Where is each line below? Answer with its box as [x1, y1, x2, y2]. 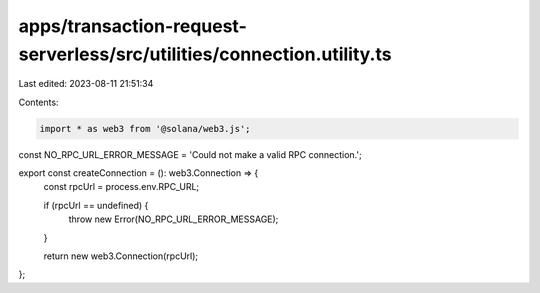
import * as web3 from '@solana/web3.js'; [39, 123, 251, 134]
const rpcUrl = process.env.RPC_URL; [43, 181, 200, 193]
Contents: [18, 96, 59, 108]
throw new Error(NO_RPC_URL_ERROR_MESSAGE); [68, 213, 279, 225]
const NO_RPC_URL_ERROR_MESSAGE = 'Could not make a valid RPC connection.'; [18, 148, 362, 160]
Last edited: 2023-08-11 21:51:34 [18, 78, 154, 90]
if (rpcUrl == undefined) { [43, 199, 149, 211]
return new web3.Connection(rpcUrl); [43, 250, 199, 262]
